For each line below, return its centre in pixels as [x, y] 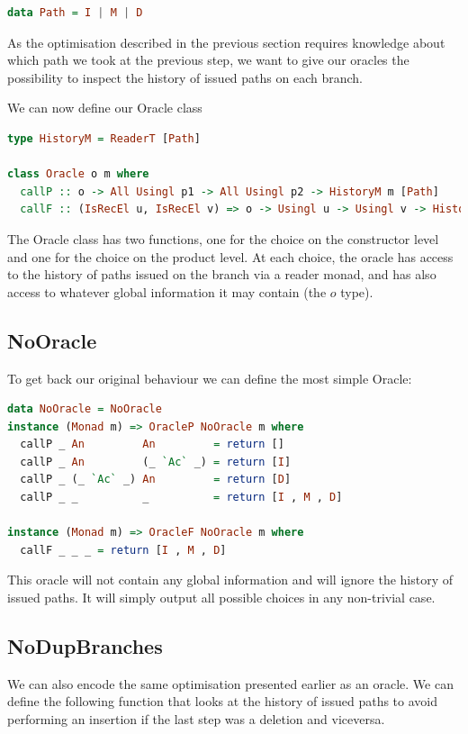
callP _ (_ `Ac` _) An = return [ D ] [156, 480]
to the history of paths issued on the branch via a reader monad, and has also [222, 274]
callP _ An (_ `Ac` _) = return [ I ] [156, 462]
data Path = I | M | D [75, 13]
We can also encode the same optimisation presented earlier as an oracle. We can [230, 683]
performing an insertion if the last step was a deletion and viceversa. [196, 719]
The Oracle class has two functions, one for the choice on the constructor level [223, 238]
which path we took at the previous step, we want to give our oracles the [208, 60]
